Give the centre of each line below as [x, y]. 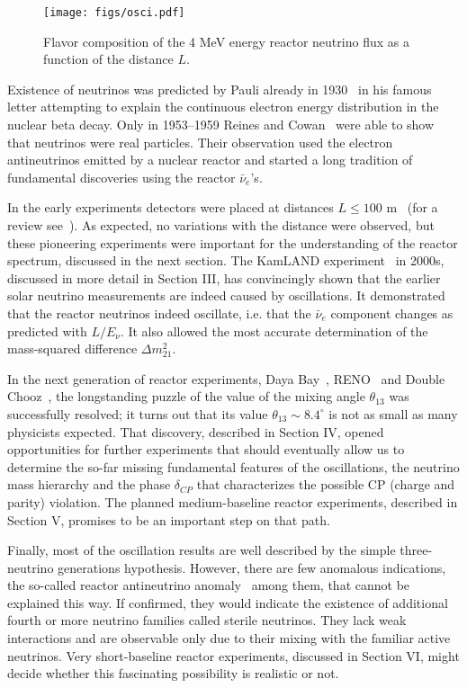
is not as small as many [393, 413]
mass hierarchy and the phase [89, 484]
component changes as [392, 313]
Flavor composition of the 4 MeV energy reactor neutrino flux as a [226, 41]
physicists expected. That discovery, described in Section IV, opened [196, 431]
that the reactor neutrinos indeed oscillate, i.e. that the [159, 313]
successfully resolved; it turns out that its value [138, 413]
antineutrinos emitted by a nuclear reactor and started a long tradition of [210, 160]
